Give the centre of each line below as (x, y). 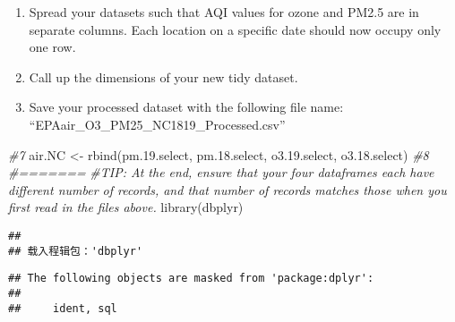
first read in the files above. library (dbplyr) (126, 207)
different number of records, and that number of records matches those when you (227, 189)
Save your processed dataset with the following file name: (186, 107)
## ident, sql (63, 308)
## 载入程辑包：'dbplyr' (76, 251)
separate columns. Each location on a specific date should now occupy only (235, 29)
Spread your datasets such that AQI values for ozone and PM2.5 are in (224, 12)
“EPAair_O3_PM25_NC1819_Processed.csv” (157, 124)
